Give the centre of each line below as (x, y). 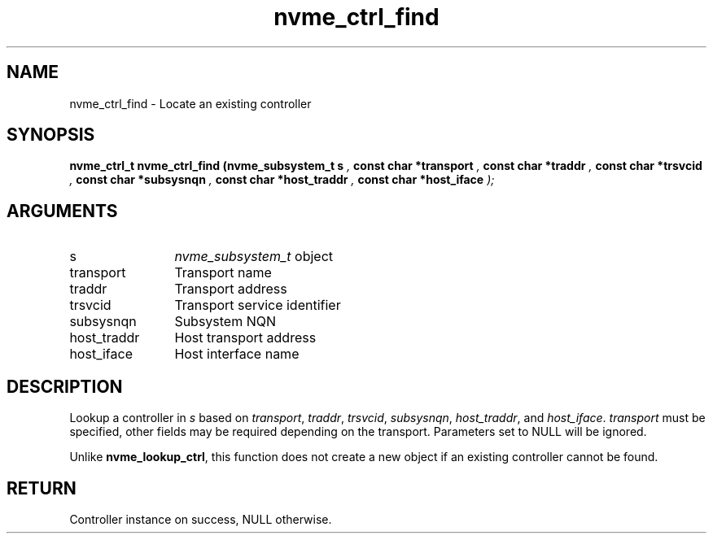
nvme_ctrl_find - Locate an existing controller (190, 103)
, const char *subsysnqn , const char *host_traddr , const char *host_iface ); (282, 180)
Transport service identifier (258, 305)
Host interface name (237, 354)
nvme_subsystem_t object (254, 257)
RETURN (42, 488)
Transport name (223, 273)
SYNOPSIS (51, 135)
